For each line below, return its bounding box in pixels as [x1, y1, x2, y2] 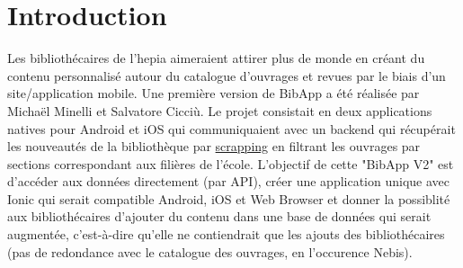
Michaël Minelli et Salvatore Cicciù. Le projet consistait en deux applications [7, 101, 432, 120]
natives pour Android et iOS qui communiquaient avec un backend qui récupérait [7, 119, 456, 138]
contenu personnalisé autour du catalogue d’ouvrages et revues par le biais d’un [7, 66, 446, 85]
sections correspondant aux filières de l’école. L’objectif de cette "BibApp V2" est [7, 154, 454, 173]
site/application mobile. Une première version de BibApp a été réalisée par [7, 84, 420, 103]
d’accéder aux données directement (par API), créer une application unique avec [7, 172, 450, 191]
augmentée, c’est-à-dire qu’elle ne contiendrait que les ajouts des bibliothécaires [7, 225, 445, 244]
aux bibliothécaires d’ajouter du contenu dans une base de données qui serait [7, 207, 432, 226]
